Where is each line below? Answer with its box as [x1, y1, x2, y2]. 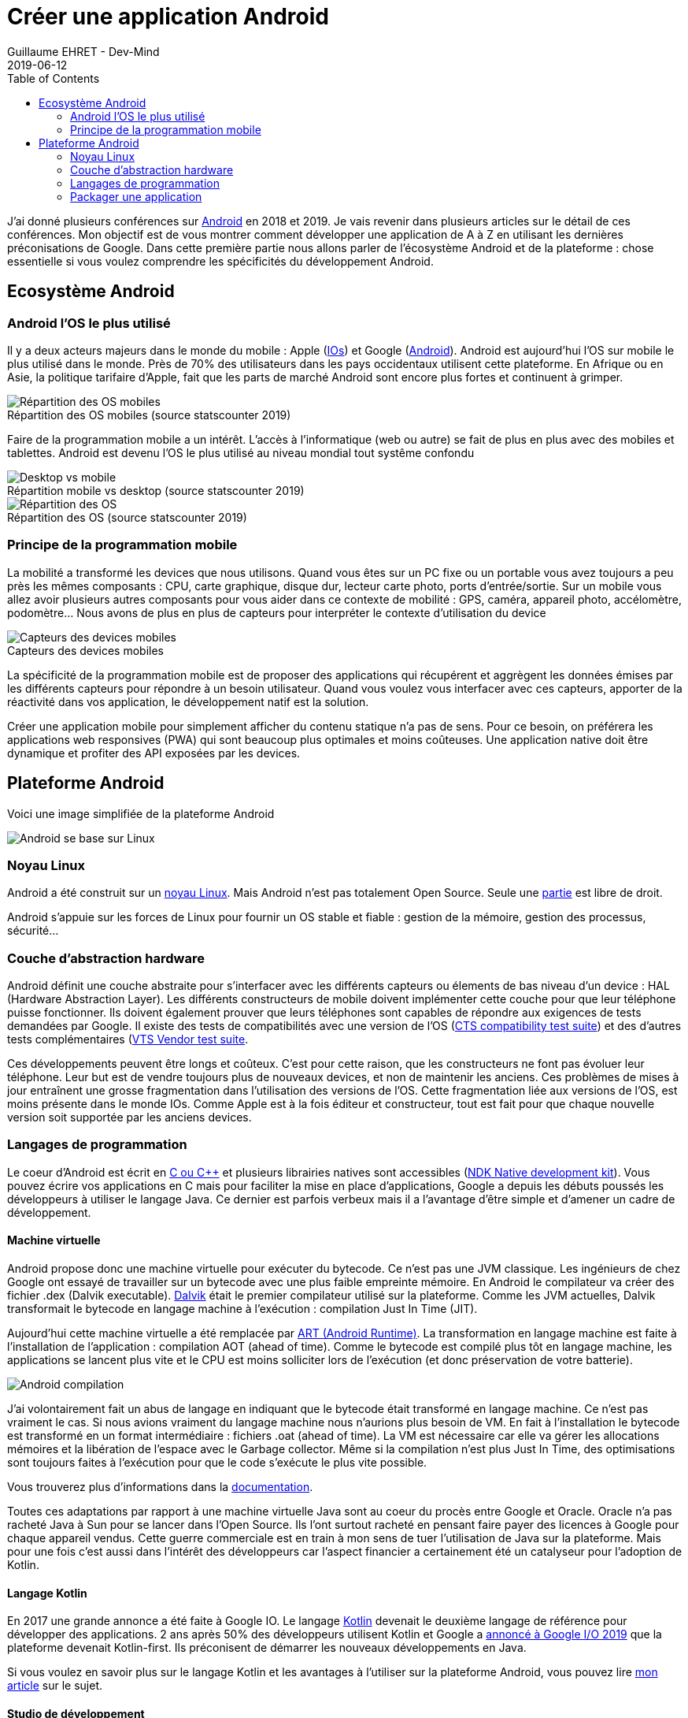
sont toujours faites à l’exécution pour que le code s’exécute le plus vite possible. [7, 1456, 427, 1470]
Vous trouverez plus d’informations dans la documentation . [7, 1480, 313, 1494]
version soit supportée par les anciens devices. [7, 1110, 252, 1125]
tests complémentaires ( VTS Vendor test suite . [7, 1032, 249, 1047]
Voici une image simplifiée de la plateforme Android [7, 806, 275, 820]
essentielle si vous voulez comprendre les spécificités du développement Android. [7, 254, 434, 268]
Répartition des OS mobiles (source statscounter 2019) [7, 407, 291, 422]
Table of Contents [7, 71, 100, 85]
